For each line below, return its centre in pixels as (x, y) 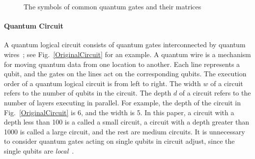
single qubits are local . (39, 150)
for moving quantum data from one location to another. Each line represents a (122, 64)
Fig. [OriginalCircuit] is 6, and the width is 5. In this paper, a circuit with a (119, 112)
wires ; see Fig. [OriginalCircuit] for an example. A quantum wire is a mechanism (127, 54)
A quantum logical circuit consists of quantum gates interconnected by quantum (125, 45)
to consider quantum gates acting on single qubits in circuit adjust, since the (119, 141)
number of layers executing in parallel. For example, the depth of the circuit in (122, 102)
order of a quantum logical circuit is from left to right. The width (102, 83)
